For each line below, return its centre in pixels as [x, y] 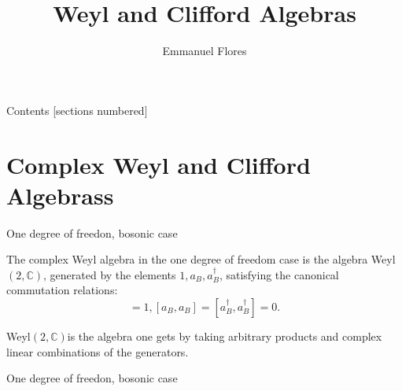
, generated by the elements [110, 274]
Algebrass [60, 195]
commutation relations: [62, 290]
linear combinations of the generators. [98, 351]
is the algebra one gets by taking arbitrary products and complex [225, 336]
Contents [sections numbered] [77, 110]
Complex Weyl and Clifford [159, 164]
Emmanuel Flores [205, 51]
